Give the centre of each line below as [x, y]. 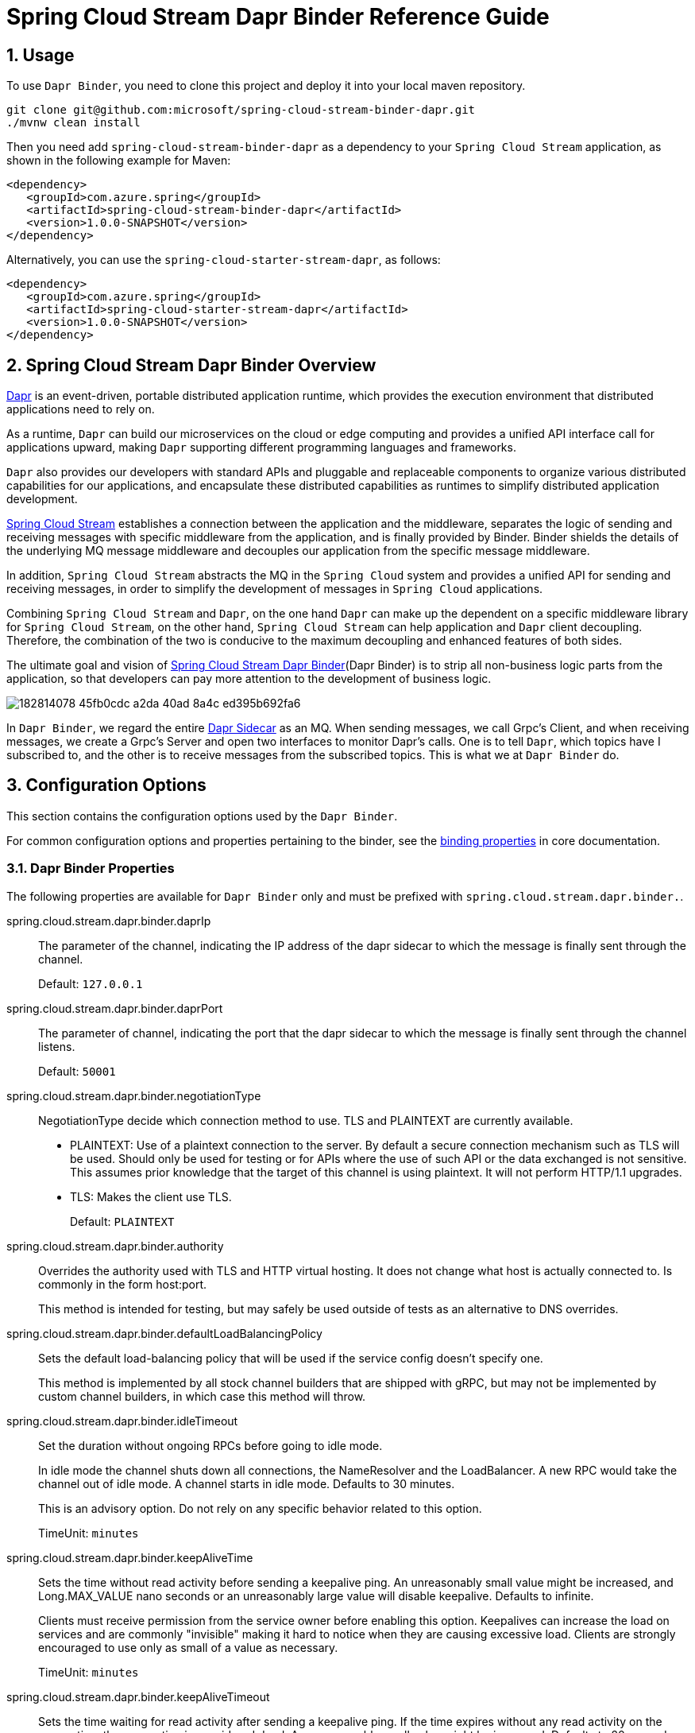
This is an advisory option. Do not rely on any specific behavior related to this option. [260, 1508]
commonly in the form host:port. [123, 1284]
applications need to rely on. [81, 409]
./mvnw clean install [73, 123]
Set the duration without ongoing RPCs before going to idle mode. [210, 1445]
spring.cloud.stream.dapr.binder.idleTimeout [122, 1421]
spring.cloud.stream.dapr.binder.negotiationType [134, 1095]
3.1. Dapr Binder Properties [91, 868]
